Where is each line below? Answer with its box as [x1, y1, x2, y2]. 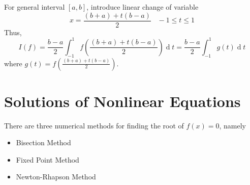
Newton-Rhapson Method [16, 171, 96, 182]
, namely [219, 120, 246, 130]
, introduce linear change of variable [86, 2, 199, 12]
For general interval [4, 2, 65, 12]
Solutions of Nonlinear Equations [4, 90, 241, 111]
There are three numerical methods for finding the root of [4, 120, 184, 130]
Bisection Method [16, 137, 71, 148]
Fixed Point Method [16, 154, 79, 165]
